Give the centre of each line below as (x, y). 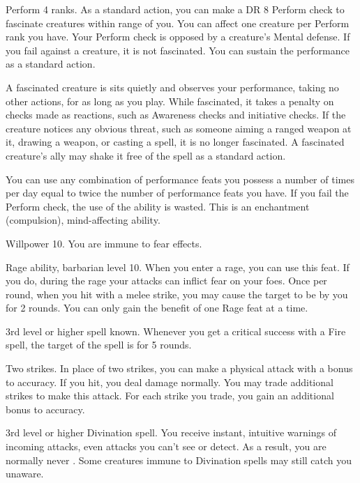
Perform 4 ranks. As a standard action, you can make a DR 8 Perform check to (175, 9)
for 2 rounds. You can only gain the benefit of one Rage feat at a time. (157, 308)
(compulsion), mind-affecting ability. (83, 220)
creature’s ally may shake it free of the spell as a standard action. (146, 155)
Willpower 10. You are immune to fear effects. (104, 243)
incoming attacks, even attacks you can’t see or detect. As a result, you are (166, 446)
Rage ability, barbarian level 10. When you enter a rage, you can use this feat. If (178, 267)
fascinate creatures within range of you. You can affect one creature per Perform (178, 23)
